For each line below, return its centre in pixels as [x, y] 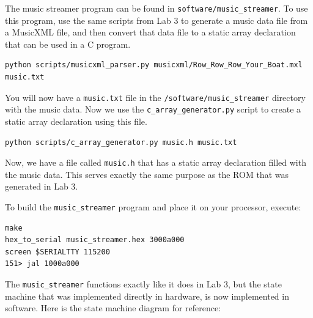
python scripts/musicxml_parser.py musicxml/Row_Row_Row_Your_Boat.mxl [154, 65]
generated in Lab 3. [42, 186]
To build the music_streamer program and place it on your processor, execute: [153, 206]
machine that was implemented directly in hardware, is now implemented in [147, 296]
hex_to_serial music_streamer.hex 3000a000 [95, 240]
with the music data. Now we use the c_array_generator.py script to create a [153, 109]
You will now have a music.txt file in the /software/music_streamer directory [155, 97]
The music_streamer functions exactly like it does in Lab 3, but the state [143, 284]
